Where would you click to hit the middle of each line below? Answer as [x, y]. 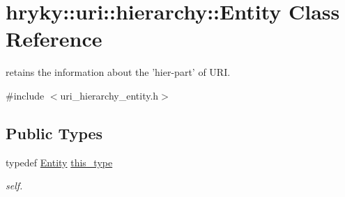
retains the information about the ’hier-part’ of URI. [118, 72]
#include [25, 95]
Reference [54, 39]
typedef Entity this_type [59, 162]
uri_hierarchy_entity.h [109, 95]
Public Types [54, 133]
